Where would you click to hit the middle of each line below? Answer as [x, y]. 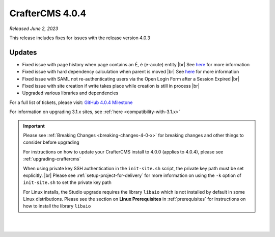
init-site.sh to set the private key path [67, 182]
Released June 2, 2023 [34, 29]
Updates [23, 52]
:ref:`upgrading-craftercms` [52, 159]
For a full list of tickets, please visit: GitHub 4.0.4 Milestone [71, 102]
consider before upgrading [51, 142]
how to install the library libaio [57, 206]
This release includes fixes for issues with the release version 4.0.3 [80, 38]
